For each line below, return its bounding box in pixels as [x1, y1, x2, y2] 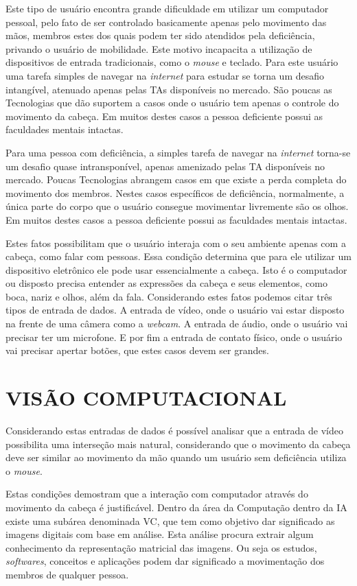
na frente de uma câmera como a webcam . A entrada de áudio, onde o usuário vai [5, 316, 348, 331]
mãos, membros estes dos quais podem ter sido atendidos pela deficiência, [5, 28, 315, 43]
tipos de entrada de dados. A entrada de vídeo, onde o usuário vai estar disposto [5, 303, 345, 317]
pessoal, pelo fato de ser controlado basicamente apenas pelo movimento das [5, 14, 327, 29]
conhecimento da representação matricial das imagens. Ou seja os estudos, [5, 540, 317, 554]
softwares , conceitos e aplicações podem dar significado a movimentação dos [5, 554, 325, 568]
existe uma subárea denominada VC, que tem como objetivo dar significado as [5, 513, 335, 528]
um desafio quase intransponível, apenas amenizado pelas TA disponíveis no [5, 159, 325, 173]
